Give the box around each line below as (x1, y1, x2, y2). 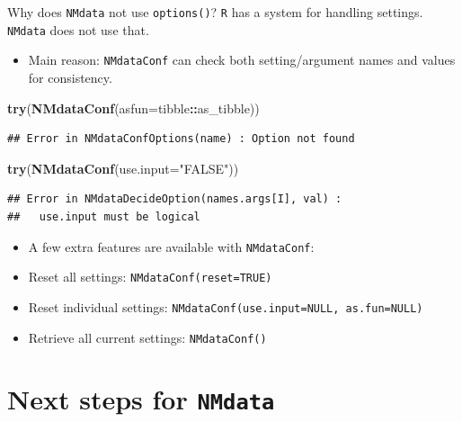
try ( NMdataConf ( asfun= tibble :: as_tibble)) (7, 98, 260, 117)
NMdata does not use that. (7, 20, 149, 39)
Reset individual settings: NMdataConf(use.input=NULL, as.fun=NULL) (28, 297, 423, 316)
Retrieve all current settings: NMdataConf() (28, 328, 267, 346)
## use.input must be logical (7, 210, 200, 223)
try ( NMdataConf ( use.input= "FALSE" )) (7, 158, 239, 177)
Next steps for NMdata (7, 381, 275, 418)
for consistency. (28, 67, 112, 86)
